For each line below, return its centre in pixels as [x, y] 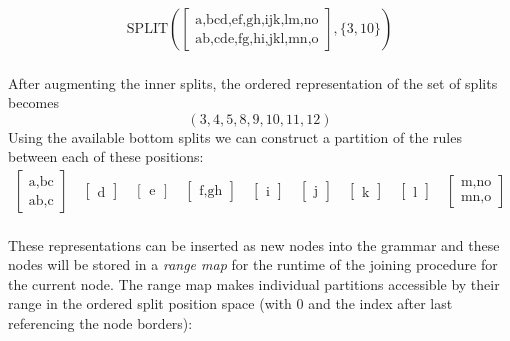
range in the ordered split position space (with [150, 303]
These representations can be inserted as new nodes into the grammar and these [254, 244]
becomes [34, 102]
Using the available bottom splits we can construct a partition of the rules [235, 136]
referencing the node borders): [100, 323]
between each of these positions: [106, 156]
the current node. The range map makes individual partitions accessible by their [254, 283]
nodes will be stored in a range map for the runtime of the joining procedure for [253, 264]
